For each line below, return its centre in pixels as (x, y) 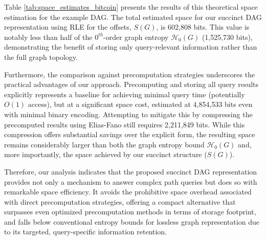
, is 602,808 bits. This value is (203, 27)
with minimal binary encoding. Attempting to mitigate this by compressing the (128, 114)
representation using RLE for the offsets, (68, 27)
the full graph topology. (41, 57)
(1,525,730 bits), (227, 37)
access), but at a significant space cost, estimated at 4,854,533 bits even (140, 104)
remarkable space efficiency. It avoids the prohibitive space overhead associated (128, 192)
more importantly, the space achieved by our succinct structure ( (106, 154)
